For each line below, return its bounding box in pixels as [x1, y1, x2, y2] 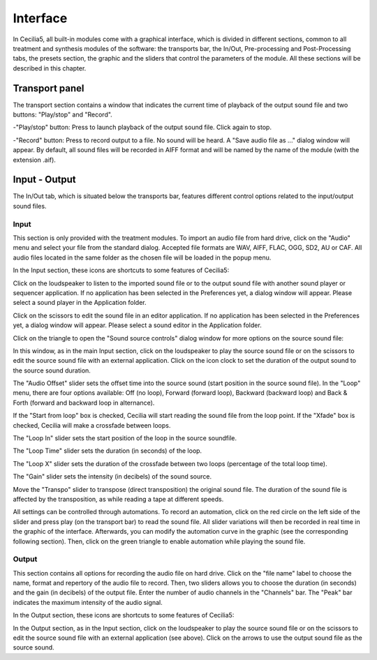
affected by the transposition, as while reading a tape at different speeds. [13, 495, 224, 503]
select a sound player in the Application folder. [13, 299, 147, 307]
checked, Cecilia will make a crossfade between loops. [13, 421, 171, 429]
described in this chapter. [13, 63, 87, 73]
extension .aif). [13, 156, 56, 164]
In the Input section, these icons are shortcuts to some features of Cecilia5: [13, 266, 230, 275]
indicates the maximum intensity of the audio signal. [13, 598, 163, 606]
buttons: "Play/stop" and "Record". [13, 110, 113, 119]
